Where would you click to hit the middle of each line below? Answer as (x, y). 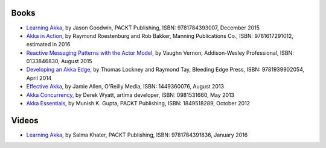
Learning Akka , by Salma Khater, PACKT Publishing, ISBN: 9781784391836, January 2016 (137, 135)
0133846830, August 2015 (59, 61)
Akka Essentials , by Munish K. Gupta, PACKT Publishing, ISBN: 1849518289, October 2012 (138, 103)
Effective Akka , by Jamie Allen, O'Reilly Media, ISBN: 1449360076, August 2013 (125, 87)
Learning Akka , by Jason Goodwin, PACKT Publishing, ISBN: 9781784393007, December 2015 (143, 28)
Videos (25, 120)
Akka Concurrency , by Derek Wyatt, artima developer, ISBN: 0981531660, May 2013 (130, 95)
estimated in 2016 (48, 45)
